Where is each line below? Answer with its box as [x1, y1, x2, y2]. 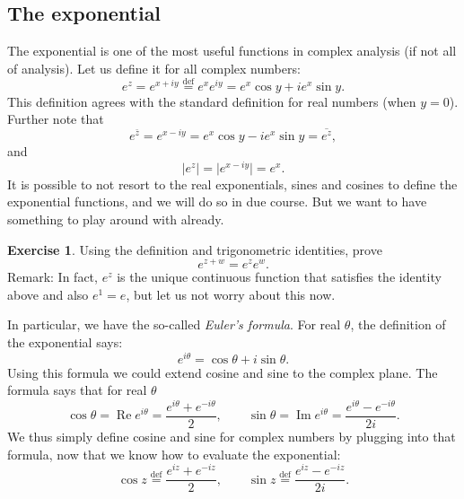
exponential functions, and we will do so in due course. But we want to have [7, 192, 427, 211]
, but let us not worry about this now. [126, 285, 336, 303]
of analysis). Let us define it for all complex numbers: [7, 58, 301, 77]
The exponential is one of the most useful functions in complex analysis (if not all [7, 41, 457, 60]
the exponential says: [7, 333, 123, 351]
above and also [7, 285, 89, 303]
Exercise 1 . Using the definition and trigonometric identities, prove [7, 240, 382, 258]
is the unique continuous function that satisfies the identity [117, 267, 442, 286]
